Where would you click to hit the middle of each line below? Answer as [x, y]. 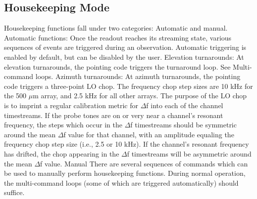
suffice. [14, 192]
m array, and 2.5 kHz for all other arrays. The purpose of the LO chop [140, 96]
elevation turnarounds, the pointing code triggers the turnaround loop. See [117, 66]
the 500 [15, 96]
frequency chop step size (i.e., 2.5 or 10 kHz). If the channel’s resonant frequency [127, 144]
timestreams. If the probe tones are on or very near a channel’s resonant [114, 115]
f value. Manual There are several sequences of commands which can [144, 163]
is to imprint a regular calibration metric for [71, 105]
